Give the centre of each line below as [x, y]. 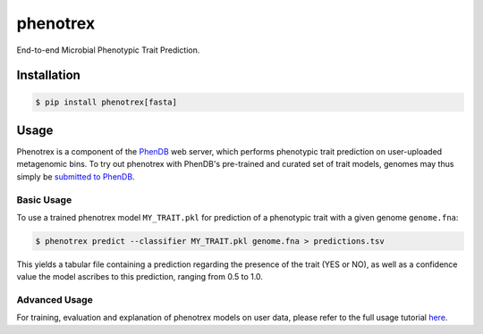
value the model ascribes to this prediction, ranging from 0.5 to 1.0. [140, 277]
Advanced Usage [55, 300]
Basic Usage [44, 199]
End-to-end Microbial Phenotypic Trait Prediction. [108, 50]
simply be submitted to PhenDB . [76, 176]
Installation [48, 75]
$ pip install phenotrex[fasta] [106, 102]
